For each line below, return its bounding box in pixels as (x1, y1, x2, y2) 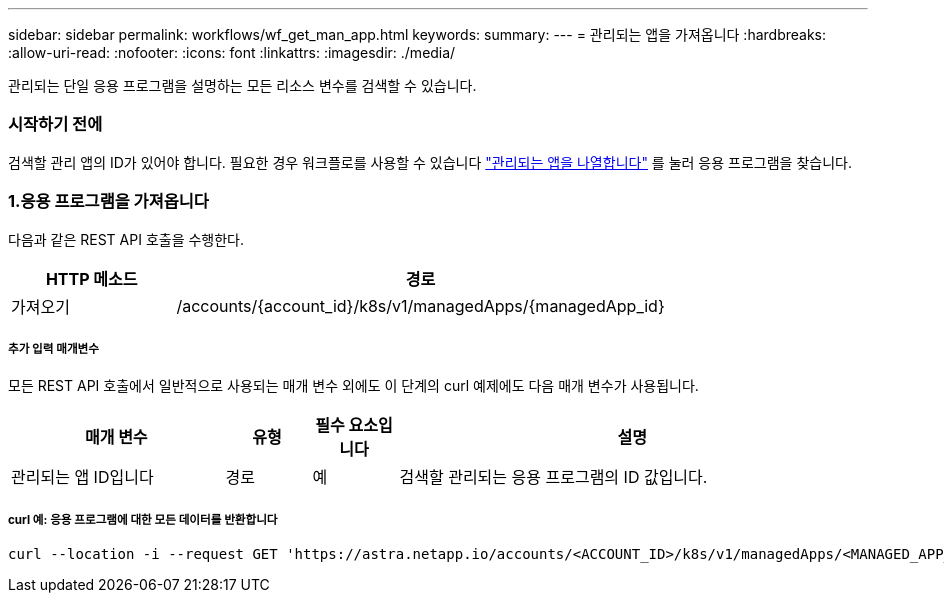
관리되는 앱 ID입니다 (11, 467, 154, 488)
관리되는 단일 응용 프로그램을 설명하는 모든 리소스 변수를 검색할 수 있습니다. (8, 77, 477, 94)
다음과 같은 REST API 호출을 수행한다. (8, 230, 245, 248)
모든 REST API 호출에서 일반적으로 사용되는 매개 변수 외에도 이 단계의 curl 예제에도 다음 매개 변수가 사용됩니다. (8, 377, 699, 395)
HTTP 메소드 (45, 268, 138, 289)
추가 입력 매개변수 (8, 341, 99, 356)
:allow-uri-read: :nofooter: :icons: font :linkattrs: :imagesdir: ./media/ (8, 44, 456, 61)
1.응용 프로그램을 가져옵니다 (8, 191, 209, 212)
